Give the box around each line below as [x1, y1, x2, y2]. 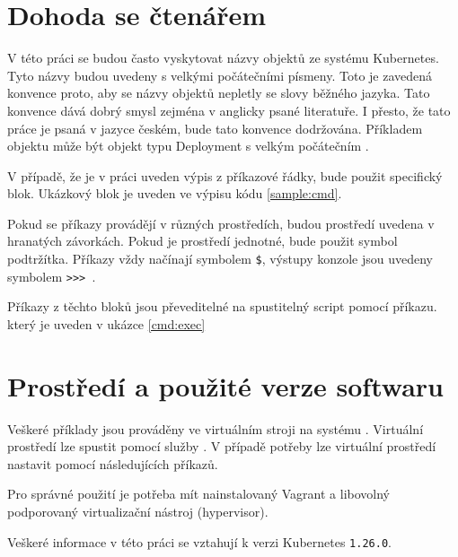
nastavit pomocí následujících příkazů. [7, 454, 218, 473]
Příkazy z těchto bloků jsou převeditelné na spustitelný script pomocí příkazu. [7, 297, 437, 316]
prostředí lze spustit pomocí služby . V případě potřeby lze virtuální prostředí [7, 437, 436, 456]
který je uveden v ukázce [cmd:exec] [7, 314, 206, 333]
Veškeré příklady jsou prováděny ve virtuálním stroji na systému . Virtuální [7, 419, 424, 438]
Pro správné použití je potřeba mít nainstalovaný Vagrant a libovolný [7, 484, 391, 503]
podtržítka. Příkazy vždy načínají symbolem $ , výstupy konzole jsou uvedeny [7, 249, 434, 268]
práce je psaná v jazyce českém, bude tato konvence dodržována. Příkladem [7, 118, 423, 137]
